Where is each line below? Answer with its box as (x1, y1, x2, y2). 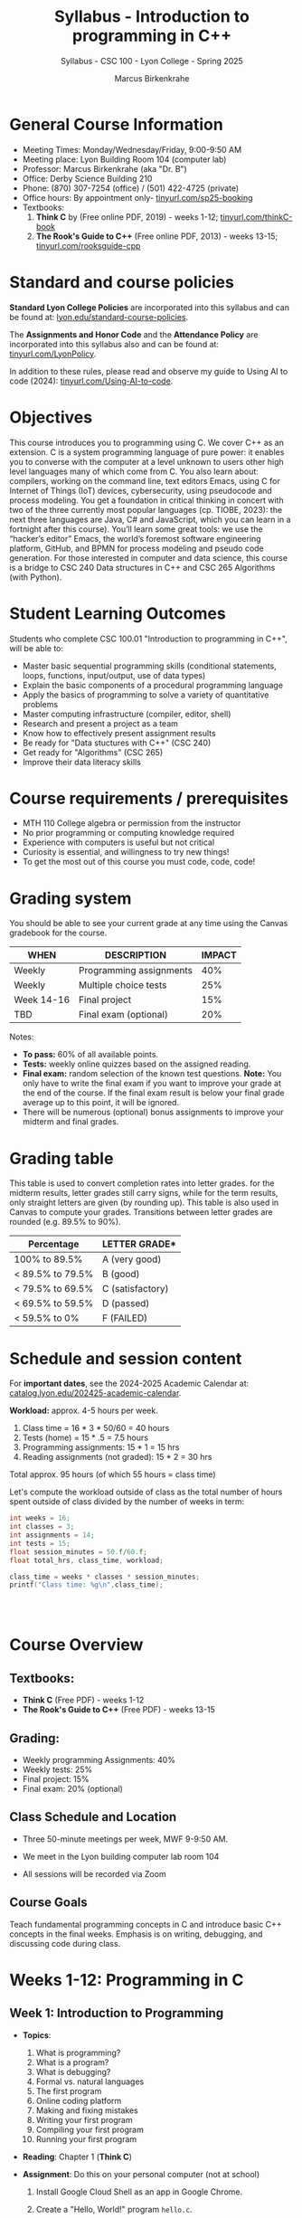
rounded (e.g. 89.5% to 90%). (9, 1217, 121, 1227)
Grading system (9, 888, 132, 908)
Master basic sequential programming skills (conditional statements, (22, 660, 278, 671)
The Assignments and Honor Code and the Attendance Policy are (9, 328, 259, 340)
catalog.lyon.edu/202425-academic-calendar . (9, 1388, 182, 1398)
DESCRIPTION (104, 949, 167, 962)
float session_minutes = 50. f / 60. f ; (9, 1547, 147, 1557)
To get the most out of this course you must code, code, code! (22, 857, 256, 867)
